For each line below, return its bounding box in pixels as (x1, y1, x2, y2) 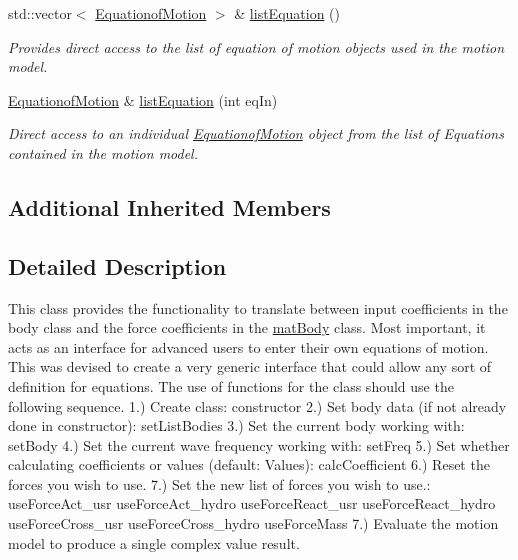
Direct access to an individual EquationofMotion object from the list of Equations (8, 123, 504, 144)
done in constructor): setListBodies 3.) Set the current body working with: (8, 415, 465, 436)
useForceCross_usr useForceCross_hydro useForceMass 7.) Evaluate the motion (8, 513, 499, 534)
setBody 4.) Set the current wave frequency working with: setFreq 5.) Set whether (8, 434, 510, 455)
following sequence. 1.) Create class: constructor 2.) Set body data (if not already (8, 395, 507, 416)
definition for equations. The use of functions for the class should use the (8, 375, 454, 396)
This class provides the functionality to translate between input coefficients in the (8, 297, 508, 318)
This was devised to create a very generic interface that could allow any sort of (8, 356, 492, 377)
